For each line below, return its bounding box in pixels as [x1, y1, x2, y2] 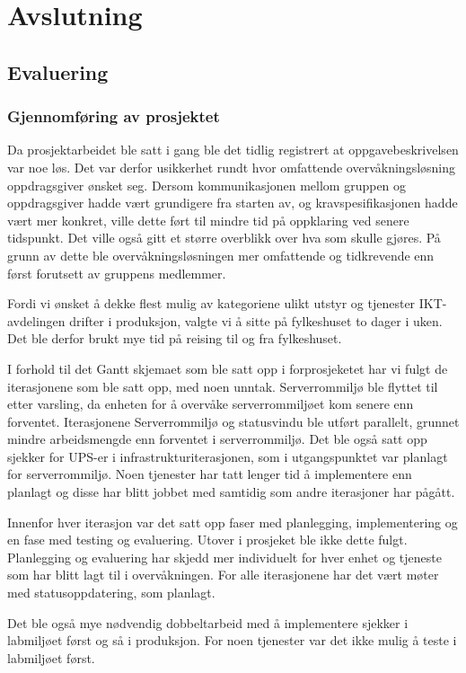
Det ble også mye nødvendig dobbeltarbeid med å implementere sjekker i [7, 613, 409, 632]
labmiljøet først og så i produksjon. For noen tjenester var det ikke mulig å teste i [7, 631, 457, 650]
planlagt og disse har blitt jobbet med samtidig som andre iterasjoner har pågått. [7, 483, 455, 501]
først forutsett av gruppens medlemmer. [7, 263, 226, 282]
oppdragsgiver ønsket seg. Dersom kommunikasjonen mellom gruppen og [7, 175, 407, 194]
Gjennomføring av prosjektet [7, 105, 220, 128]
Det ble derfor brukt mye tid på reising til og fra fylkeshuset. [7, 329, 342, 348]
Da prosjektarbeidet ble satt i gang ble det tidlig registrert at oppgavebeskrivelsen [7, 140, 459, 159]
